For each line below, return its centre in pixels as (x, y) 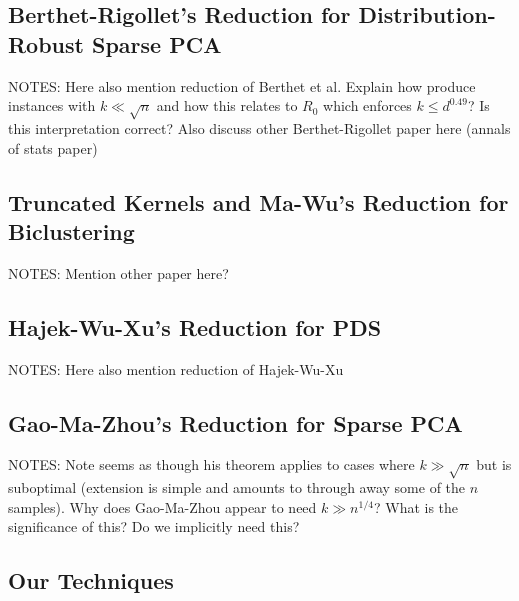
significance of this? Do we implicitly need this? (154, 526)
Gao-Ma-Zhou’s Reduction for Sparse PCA (235, 422)
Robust (46, 43)
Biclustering (71, 230)
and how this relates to (227, 105)
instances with (52, 105)
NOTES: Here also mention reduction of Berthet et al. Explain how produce (242, 85)
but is (494, 464)
